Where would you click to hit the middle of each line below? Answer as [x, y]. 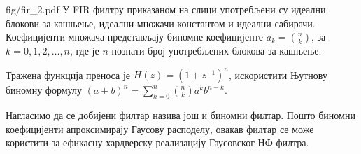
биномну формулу [44, 90]
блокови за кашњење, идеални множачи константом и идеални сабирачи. [161, 23]
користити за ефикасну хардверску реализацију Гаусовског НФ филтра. [157, 142]
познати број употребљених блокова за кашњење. [217, 51]
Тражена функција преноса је [68, 75]
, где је [85, 51]
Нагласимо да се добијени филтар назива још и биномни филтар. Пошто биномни [180, 115]
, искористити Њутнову [278, 75]
